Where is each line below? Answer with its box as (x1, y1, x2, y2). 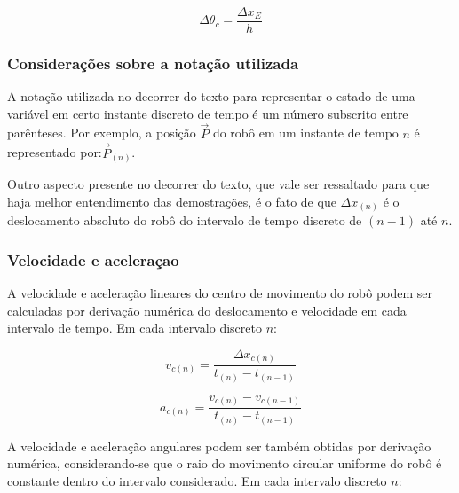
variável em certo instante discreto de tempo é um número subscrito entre (7, 104, 408, 122)
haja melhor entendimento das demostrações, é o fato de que (7, 192, 336, 210)
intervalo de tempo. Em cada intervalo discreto (7, 318, 262, 337)
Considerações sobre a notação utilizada (7, 51, 299, 74)
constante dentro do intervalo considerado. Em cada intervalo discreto (7, 472, 387, 490)
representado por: (7, 143, 102, 161)
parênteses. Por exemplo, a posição (7, 123, 196, 142)
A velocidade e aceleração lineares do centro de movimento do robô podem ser (7, 283, 433, 301)
